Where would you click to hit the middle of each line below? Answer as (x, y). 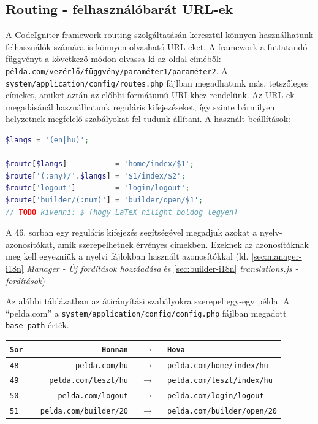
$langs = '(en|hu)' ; (47, 140)
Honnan (115, 349)
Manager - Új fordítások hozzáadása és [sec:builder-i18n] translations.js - (162, 268)
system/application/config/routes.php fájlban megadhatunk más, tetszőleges (157, 83)
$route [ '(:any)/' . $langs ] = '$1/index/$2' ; (96, 176)
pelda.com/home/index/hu (218, 365)
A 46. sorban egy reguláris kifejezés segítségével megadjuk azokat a (131, 232)
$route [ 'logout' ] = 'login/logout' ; (98, 188)
